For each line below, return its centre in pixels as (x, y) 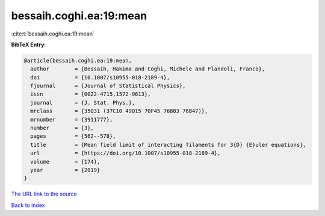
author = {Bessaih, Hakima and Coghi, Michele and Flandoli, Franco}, (148, 69)
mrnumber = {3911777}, (72, 119)
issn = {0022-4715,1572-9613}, (91, 94)
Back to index (28, 205)
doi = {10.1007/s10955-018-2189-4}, (100, 77)
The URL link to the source (44, 194)
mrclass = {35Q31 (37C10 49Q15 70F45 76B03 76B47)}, (119, 111)
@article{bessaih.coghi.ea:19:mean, (78, 60)
